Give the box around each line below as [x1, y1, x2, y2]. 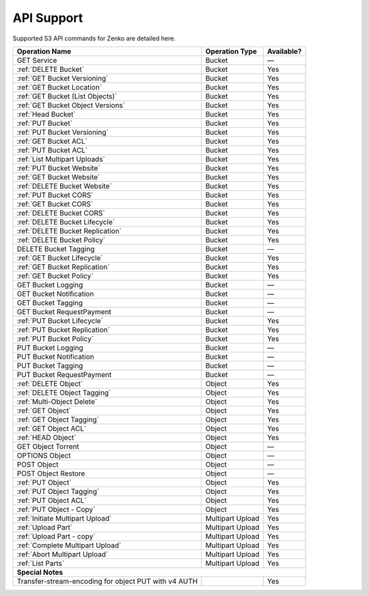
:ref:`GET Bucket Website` [16, 172, 100, 181]
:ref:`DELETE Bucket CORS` [16, 208, 105, 218]
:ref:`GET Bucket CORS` [16, 199, 94, 209]
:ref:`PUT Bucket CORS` [16, 190, 94, 200]
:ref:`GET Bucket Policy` [16, 271, 94, 281]
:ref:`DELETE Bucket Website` [16, 181, 112, 191]
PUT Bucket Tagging [16, 361, 83, 370]
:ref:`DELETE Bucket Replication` [16, 226, 122, 235]
